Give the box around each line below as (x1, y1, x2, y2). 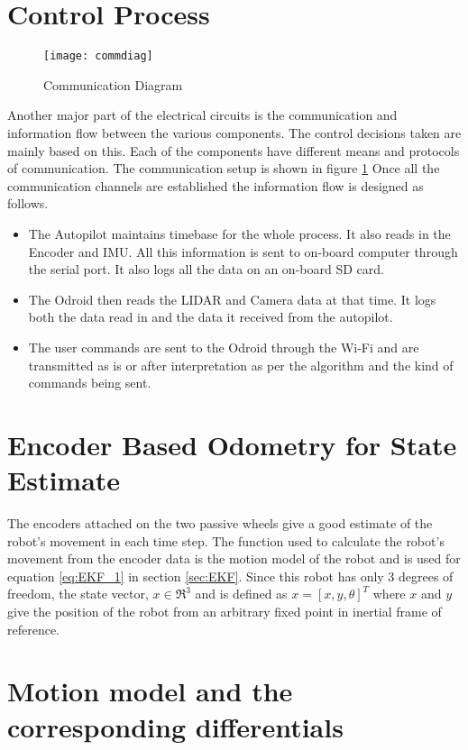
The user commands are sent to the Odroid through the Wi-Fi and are (28, 337, 419, 356)
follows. (7, 194, 49, 213)
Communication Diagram (43, 75, 183, 94)
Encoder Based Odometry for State (7, 425, 457, 462)
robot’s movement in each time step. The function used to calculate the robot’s (7, 531, 445, 550)
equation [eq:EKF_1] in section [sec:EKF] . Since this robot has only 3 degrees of (7, 566, 454, 585)
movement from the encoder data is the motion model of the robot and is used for (7, 549, 461, 568)
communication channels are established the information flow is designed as (7, 176, 424, 195)
